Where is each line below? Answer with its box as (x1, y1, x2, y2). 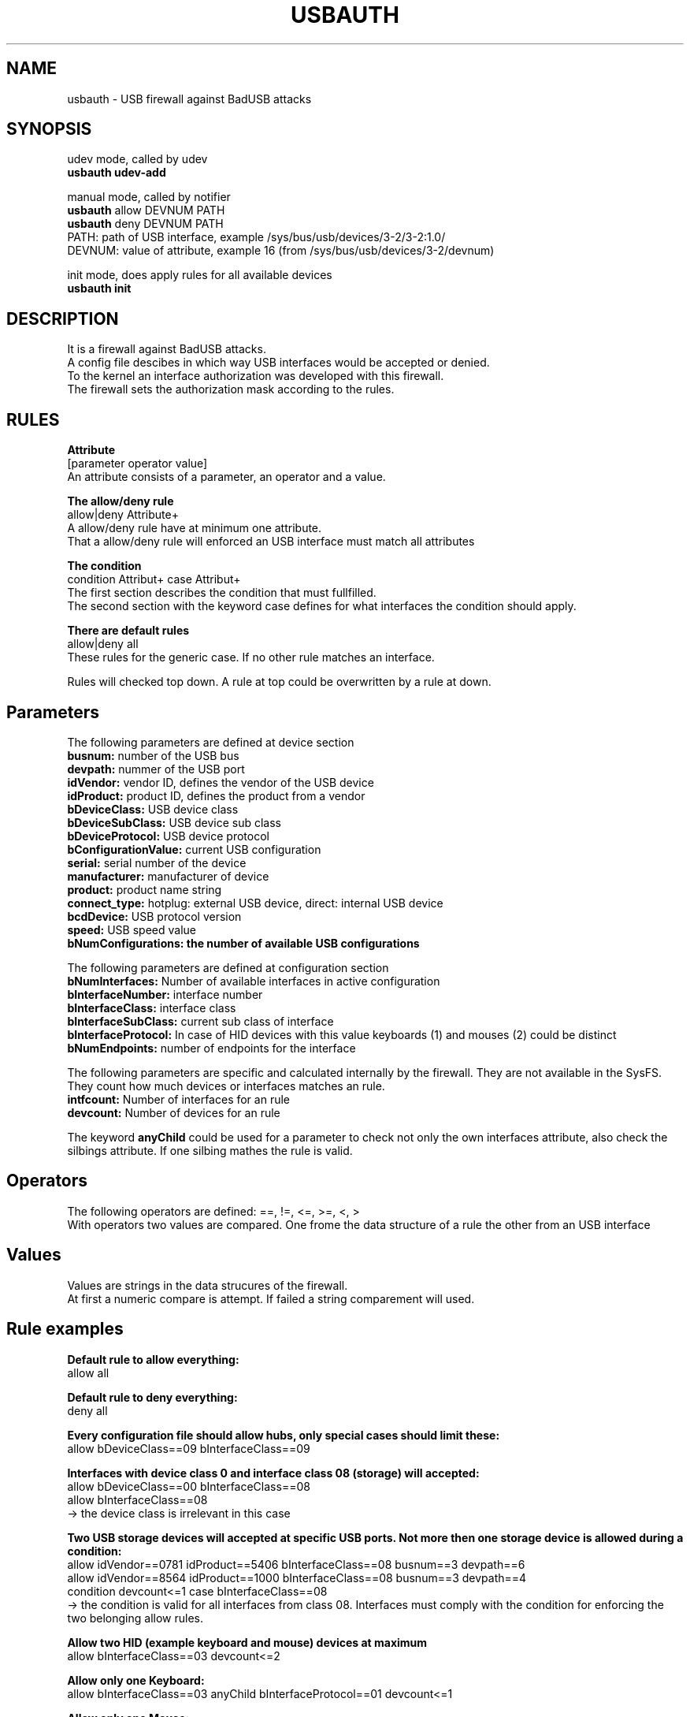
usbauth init (67, 281, 132, 296)
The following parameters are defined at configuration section (67, 960, 389, 974)
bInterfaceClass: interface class (67, 1000, 236, 1015)
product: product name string (67, 882, 222, 896)
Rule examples (6, 1319, 124, 1339)
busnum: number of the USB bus (67, 748, 239, 762)
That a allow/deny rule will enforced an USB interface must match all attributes (67, 534, 475, 549)
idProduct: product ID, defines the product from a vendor (67, 788, 365, 803)
